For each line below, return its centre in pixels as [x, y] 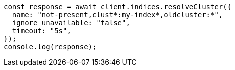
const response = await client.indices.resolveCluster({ [118, 7]
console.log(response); [50, 47]
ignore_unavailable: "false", [71, 23]
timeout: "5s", [41, 31]
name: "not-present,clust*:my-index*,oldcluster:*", [117, 15]
